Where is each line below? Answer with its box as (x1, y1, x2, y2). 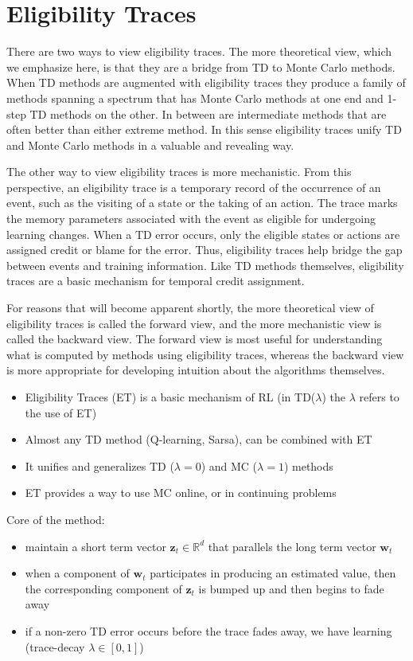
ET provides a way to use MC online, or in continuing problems (25, 484, 337, 501)
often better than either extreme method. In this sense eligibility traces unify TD (6, 121, 402, 138)
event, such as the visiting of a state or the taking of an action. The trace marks (6, 194, 398, 211)
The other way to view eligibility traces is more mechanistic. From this (6, 163, 352, 180)
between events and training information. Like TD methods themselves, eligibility (6, 256, 404, 273)
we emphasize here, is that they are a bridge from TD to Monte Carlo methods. (6, 58, 395, 75)
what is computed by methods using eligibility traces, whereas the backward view (6, 346, 404, 362)
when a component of (25, 565, 130, 581)
